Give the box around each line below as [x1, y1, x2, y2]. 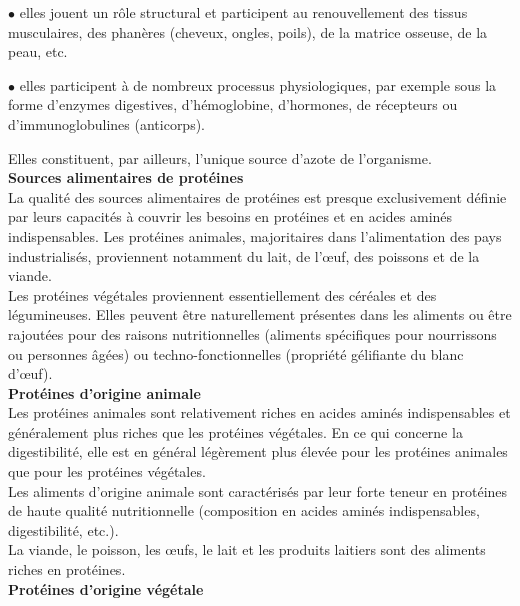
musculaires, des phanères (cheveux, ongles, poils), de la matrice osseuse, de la [8, 21, 488, 42]
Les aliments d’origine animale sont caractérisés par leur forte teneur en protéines [8, 480, 508, 501]
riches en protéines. [8, 559, 126, 580]
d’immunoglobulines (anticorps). [8, 113, 206, 134]
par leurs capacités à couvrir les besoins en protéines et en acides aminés [8, 206, 453, 227]
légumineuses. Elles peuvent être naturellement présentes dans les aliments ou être [8, 304, 512, 325]
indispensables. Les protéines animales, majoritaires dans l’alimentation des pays [8, 225, 502, 246]
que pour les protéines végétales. [8, 461, 206, 482]
